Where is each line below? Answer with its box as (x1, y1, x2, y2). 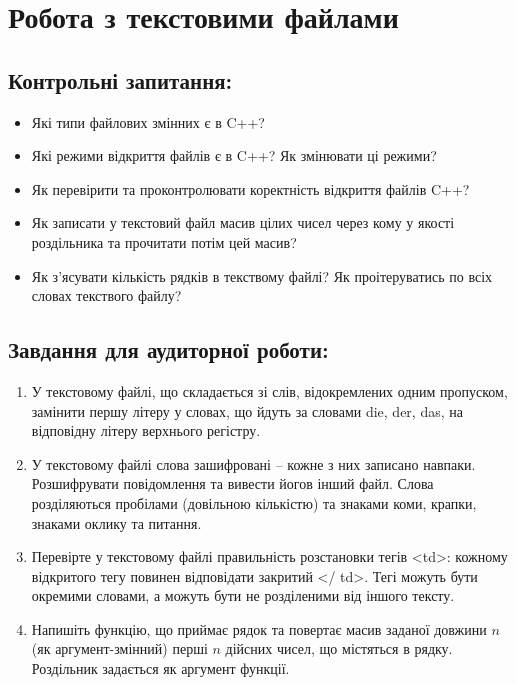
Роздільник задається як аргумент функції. (31, 658, 290, 679)
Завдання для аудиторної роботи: (8, 334, 329, 365)
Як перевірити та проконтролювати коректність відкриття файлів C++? (31, 178, 470, 199)
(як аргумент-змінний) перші (31, 638, 208, 659)
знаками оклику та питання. (31, 512, 202, 533)
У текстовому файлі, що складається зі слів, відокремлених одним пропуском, (31, 380, 508, 401)
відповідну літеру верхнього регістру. (31, 420, 261, 441)
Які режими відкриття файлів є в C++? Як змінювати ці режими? (31, 145, 437, 166)
